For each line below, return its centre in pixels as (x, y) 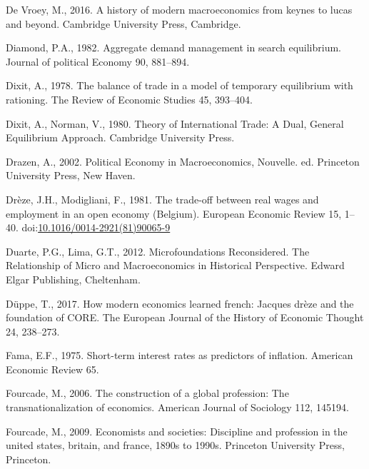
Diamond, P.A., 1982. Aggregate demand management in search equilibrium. (173, 47)
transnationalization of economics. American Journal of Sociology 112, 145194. (177, 407)
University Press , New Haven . (71, 175)
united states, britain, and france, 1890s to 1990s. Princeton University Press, (175, 445)
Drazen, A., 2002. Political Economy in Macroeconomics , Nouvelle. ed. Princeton (183, 161)
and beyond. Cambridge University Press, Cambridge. (123, 23)
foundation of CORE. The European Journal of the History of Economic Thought (185, 317)
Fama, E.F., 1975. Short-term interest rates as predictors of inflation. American (180, 355)
